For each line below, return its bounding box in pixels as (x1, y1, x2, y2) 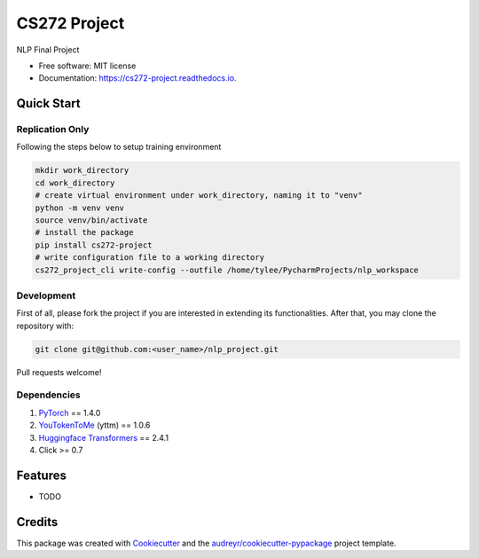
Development (16, 289, 76, 302)
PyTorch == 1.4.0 (38, 407, 101, 418)
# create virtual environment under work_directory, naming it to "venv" (35, 191, 363, 200)
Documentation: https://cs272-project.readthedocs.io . (38, 73, 237, 83)
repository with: (16, 320, 75, 331)
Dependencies (16, 389, 82, 401)
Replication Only (16, 123, 90, 136)
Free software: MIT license (38, 60, 137, 71)
